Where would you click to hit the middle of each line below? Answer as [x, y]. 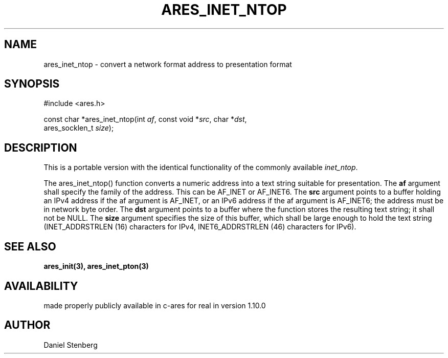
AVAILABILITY [41, 286]
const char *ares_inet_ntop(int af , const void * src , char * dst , [145, 119]
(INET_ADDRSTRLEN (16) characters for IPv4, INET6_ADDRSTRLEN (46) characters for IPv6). [200, 227]
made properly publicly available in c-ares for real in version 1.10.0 [155, 305]
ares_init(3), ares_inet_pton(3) [96, 266]
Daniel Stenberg [71, 345]
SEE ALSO [30, 246]
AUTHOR [27, 325]
